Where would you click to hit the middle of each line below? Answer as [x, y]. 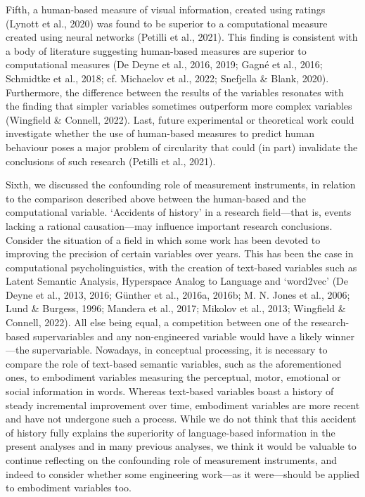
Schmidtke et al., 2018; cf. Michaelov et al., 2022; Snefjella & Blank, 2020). [167, 78]
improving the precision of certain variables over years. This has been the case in [180, 253]
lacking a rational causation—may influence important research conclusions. [169, 225]
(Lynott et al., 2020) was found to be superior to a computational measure [167, 23]
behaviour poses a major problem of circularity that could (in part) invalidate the [182, 147]
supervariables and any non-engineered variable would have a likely [177, 336]
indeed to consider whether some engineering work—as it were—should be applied [182, 473]
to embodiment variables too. [69, 488]
